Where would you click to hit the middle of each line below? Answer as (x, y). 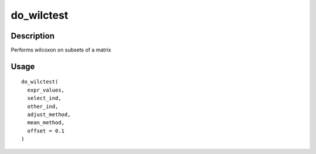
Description (33, 36)
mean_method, (46, 123)
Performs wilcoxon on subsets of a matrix (61, 50)
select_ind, (44, 98)
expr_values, (46, 90)
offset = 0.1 (46, 131)
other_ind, (43, 106)
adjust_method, (49, 115)
